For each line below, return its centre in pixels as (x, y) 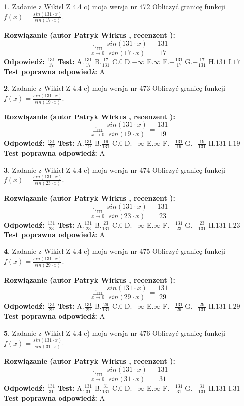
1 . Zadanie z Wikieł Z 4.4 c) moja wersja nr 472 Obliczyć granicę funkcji (115, 6)
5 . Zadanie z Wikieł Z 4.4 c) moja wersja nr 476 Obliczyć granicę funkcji (115, 332)
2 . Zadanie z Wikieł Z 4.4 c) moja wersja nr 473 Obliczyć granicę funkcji (115, 88)
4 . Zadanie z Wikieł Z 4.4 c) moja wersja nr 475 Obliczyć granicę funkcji (115, 251)
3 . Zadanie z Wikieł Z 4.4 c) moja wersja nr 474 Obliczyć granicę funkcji (115, 169)
